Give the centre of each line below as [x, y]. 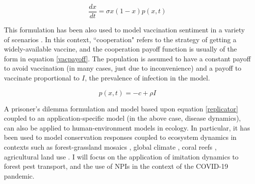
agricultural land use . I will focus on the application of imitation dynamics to [121, 156]
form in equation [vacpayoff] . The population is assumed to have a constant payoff [127, 58]
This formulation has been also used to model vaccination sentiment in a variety [125, 30]
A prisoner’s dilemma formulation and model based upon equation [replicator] [121, 108]
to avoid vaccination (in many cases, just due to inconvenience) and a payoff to [123, 68]
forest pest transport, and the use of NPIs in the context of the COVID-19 [116, 166]
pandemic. [19, 175]
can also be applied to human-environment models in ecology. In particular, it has [127, 127]
